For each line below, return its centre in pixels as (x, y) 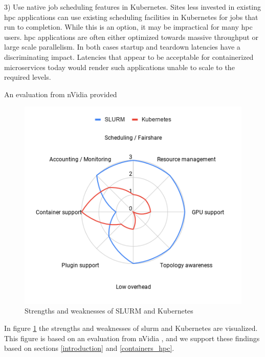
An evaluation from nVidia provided (61, 94)
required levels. (28, 77)
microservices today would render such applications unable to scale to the (119, 67)
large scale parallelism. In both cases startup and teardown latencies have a (122, 47)
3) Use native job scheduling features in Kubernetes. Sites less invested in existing (133, 7)
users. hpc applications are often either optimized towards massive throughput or (131, 37)
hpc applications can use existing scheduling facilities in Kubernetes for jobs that (131, 17)
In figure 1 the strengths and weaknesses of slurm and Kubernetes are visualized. (131, 328)
